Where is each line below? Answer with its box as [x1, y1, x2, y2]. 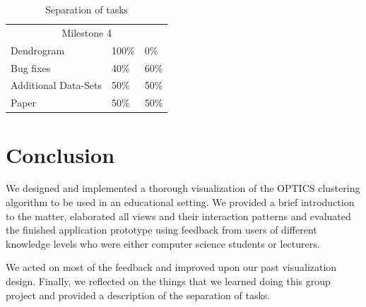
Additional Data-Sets [11, 78, 102, 92]
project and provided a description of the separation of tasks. [6, 287, 271, 302]
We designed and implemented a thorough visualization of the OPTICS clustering [6, 181, 360, 195]
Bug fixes [11, 60, 51, 75]
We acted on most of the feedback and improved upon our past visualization [6, 260, 337, 275]
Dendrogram [11, 42, 65, 57]
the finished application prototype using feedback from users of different [6, 222, 317, 237]
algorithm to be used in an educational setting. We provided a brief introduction [6, 195, 355, 210]
